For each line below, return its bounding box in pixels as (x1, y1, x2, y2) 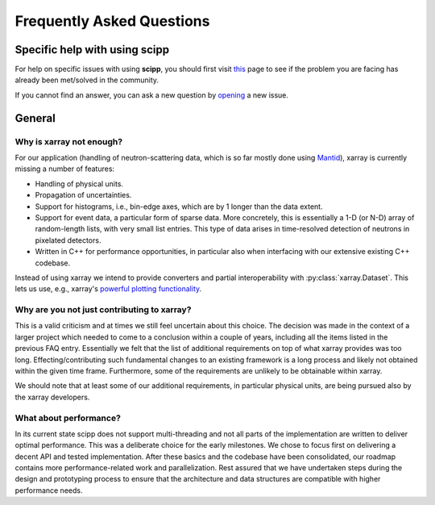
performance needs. (14, 485, 83, 495)
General (14, 111, 56, 125)
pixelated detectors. (35, 235, 101, 245)
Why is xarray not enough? (14, 136, 123, 147)
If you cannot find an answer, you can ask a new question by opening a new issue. (14, 90, 289, 100)
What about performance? (14, 412, 121, 424)
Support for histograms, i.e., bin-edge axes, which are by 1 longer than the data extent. (35, 202, 323, 211)
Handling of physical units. (35, 178, 124, 189)
